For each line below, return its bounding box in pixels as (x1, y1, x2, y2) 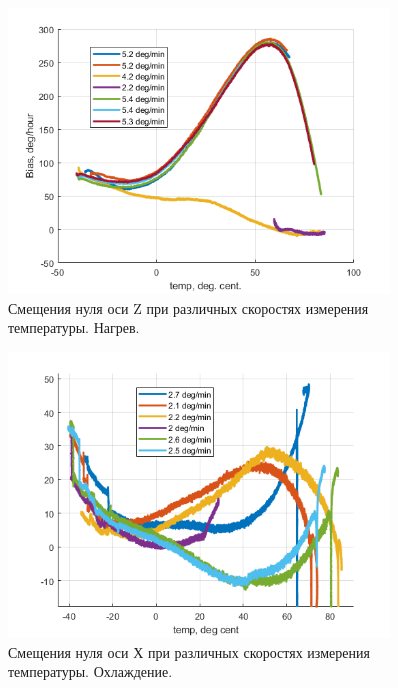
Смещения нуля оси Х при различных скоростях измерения (8, 641, 370, 662)
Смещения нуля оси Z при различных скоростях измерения (8, 297, 369, 318)
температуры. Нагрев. (8, 317, 140, 338)
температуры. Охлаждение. (8, 661, 173, 682)
